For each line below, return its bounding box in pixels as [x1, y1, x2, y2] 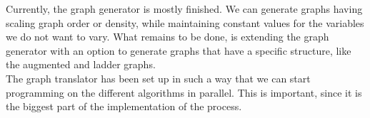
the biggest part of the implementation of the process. [6, 99, 242, 114]
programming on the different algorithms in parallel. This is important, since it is [6, 85, 362, 100]
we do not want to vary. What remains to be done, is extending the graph [6, 29, 329, 44]
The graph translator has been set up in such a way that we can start [6, 70, 311, 85]
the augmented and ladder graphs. [6, 57, 156, 72]
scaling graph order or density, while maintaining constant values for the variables [6, 15, 364, 30]
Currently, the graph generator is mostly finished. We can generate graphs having [6, 1, 363, 16]
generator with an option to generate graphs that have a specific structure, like [6, 43, 351, 58]
